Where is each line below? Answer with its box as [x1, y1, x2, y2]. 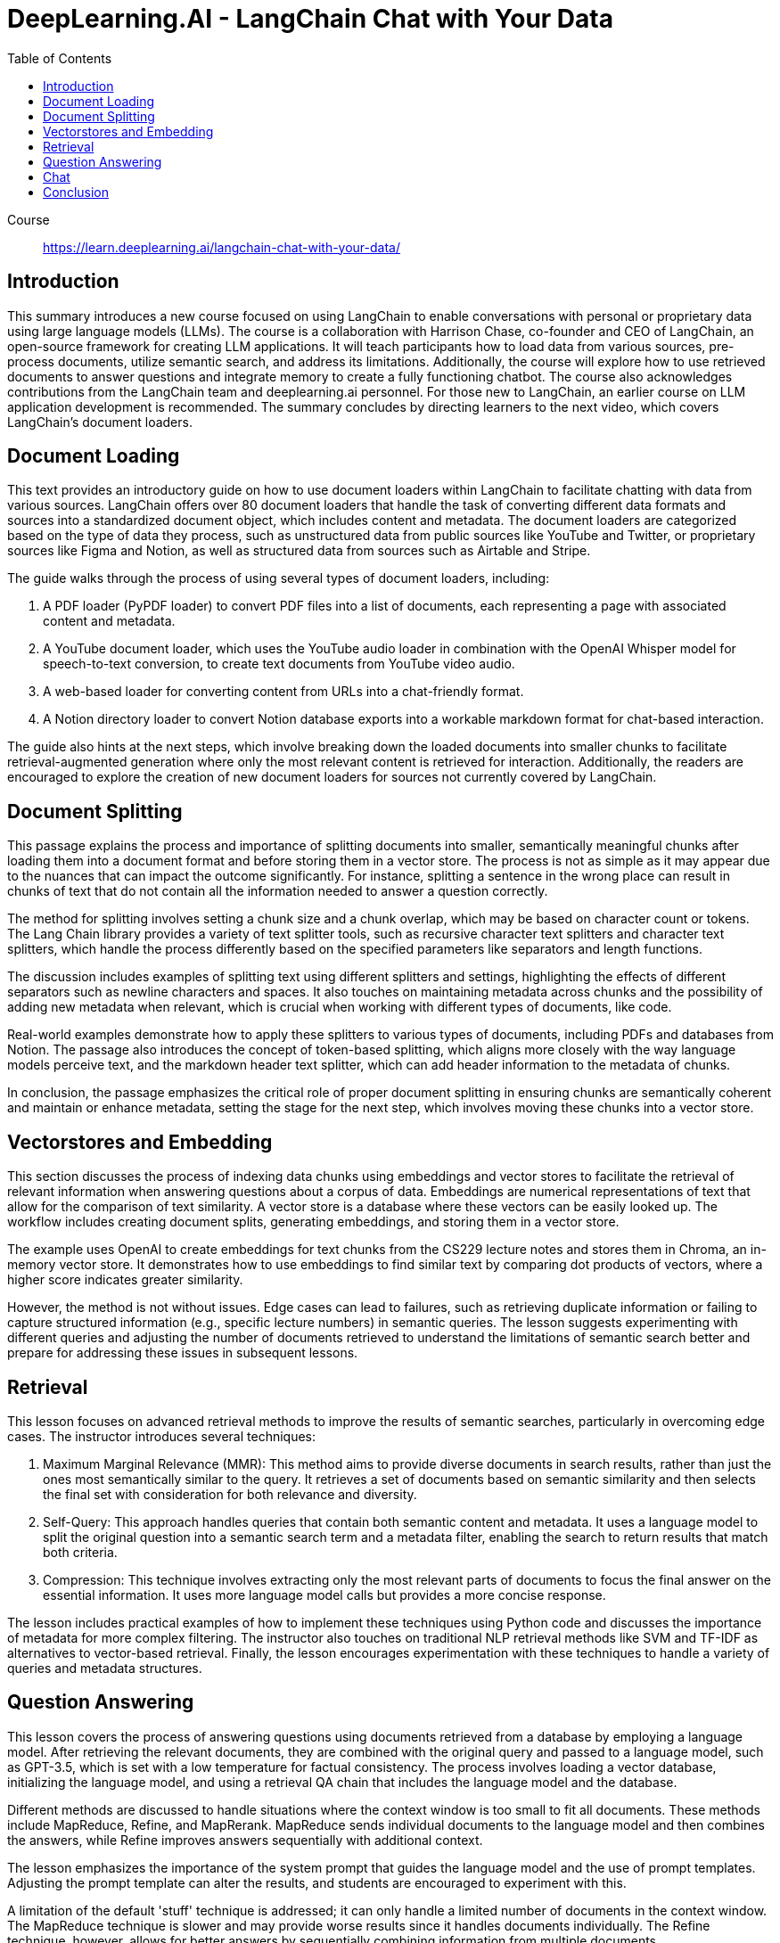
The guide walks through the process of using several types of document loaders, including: [7, 570, 550, 586]
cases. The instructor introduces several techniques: [7, 1428, 316, 1444]
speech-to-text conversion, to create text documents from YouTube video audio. [43, 656, 515, 672]
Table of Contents [7, 50, 112, 66]
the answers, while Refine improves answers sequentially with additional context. [7, 1832, 483, 1848]
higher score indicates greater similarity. [7, 1272, 243, 1288]
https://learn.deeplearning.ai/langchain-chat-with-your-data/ [43, 239, 401, 255]
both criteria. [43, 1544, 118, 1560]
